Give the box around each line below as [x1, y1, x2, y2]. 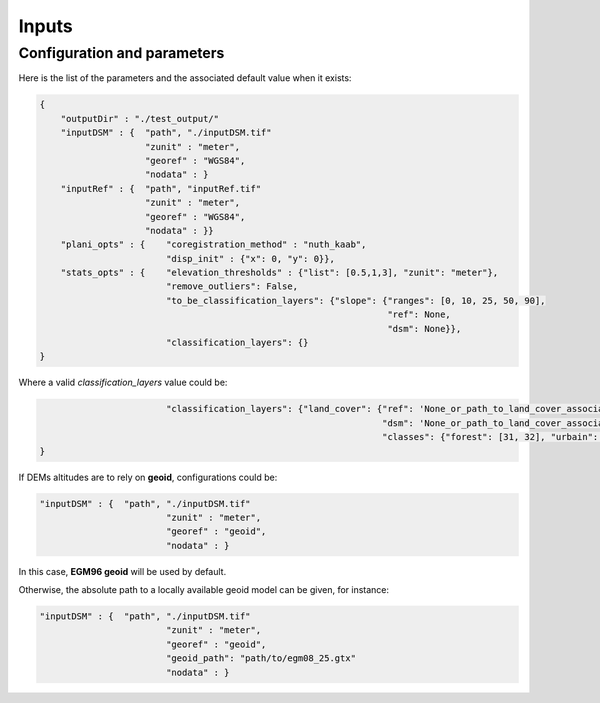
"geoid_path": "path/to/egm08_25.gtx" [165, 653, 357, 664]
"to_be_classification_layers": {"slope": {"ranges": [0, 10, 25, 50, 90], [165, 295, 546, 306]
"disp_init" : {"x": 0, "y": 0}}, [165, 253, 335, 264]
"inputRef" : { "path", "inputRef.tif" [60, 183, 262, 194]
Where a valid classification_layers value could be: [18, 376, 228, 389]
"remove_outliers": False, [165, 281, 299, 292]
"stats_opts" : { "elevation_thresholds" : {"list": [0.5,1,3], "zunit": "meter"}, [60, 267, 499, 279]
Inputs [18, 15, 74, 37]
